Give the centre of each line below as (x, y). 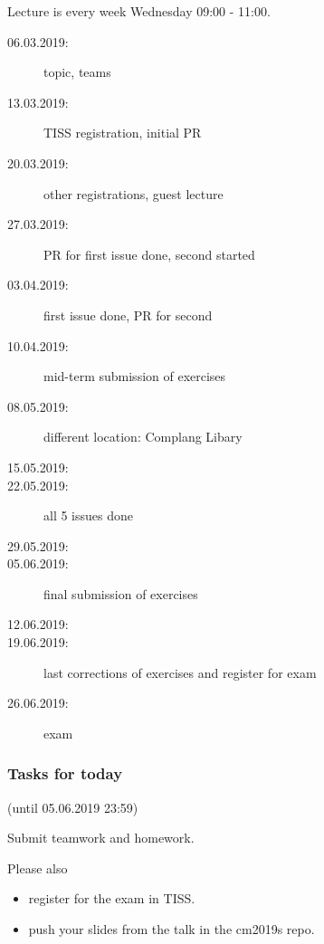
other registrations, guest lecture (133, 193)
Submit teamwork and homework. (101, 838)
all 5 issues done (88, 515)
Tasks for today (65, 773)
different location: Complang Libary (143, 437)
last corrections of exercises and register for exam (180, 672)
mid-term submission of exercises (135, 376)
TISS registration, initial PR (123, 133)
